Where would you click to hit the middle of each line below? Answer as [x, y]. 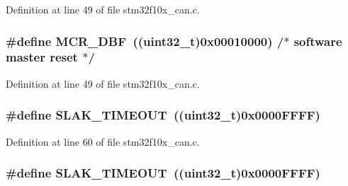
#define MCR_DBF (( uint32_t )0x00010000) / [145, 41]
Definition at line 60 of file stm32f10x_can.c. [103, 141]
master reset [42, 57]
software [318, 41]
